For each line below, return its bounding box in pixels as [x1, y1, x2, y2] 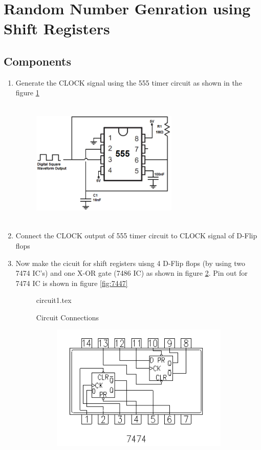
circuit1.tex [36, 295, 72, 305]
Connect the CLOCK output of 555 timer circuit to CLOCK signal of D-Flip [15, 230, 257, 241]
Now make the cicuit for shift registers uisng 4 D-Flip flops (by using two [15, 257, 245, 268]
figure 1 [15, 87, 39, 98]
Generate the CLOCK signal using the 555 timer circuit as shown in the [15, 77, 242, 88]
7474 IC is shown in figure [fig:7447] [15, 277, 128, 288]
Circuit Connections [36, 312, 99, 322]
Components [4, 53, 71, 69]
